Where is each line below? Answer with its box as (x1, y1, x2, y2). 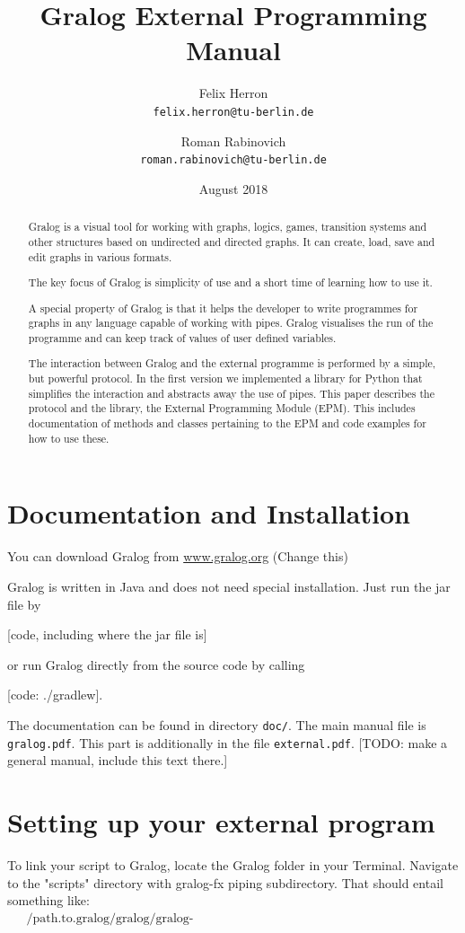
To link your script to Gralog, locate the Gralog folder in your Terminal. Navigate (7, 855, 459, 874)
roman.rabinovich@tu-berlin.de (140, 154, 327, 167)
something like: (7, 891, 90, 910)
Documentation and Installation (7, 495, 410, 532)
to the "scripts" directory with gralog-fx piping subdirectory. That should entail (7, 873, 443, 892)
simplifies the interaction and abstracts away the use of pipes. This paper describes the (28, 385, 435, 400)
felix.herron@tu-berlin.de (153, 105, 314, 119)
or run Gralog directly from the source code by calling (7, 655, 305, 673)
